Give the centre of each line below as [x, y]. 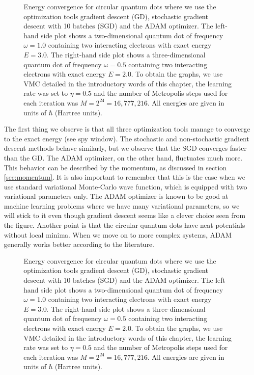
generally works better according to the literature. [79, 244]
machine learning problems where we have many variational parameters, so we [122, 205]
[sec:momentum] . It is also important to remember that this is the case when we [125, 177]
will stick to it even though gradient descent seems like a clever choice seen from [125, 215]
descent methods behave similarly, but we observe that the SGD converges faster [125, 148]
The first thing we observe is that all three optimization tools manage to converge [127, 129]
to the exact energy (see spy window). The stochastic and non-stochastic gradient [127, 138]
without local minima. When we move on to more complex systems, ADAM [118, 234]
